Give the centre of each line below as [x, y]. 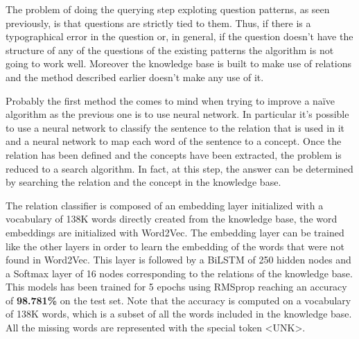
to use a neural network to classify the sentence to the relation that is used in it [175, 127]
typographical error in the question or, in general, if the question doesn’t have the [179, 36]
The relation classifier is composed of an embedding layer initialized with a [165, 205]
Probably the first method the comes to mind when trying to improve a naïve [170, 100]
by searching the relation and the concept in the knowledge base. [143, 182]
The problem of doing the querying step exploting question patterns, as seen [168, 9]
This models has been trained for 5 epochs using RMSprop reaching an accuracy [176, 287]
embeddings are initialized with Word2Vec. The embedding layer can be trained [175, 232]
